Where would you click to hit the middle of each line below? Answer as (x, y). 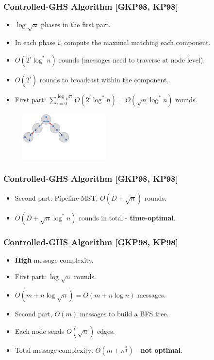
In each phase (35, 42)
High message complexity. (54, 260)
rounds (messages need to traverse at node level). (132, 59)
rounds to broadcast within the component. (104, 79)
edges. (106, 331)
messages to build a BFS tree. (124, 314)
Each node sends (40, 331)
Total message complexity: (54, 350)
